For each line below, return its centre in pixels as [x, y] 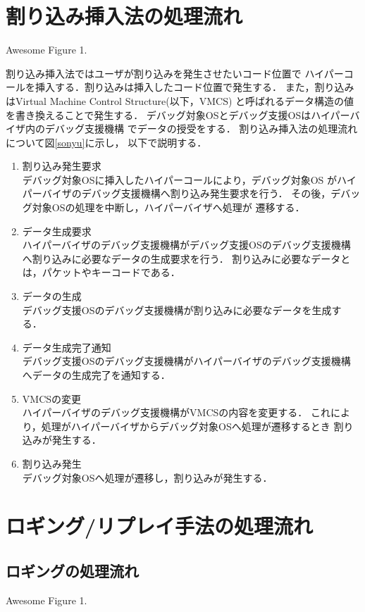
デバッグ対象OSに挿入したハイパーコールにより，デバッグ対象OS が [179, 179]
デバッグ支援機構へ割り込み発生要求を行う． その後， [206, 193]
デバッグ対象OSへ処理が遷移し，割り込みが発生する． [147, 477]
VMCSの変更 [52, 398]
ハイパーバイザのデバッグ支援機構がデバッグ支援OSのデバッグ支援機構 [186, 245]
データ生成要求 [57, 231]
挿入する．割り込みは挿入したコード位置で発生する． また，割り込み [194, 87]
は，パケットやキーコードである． [101, 272]
